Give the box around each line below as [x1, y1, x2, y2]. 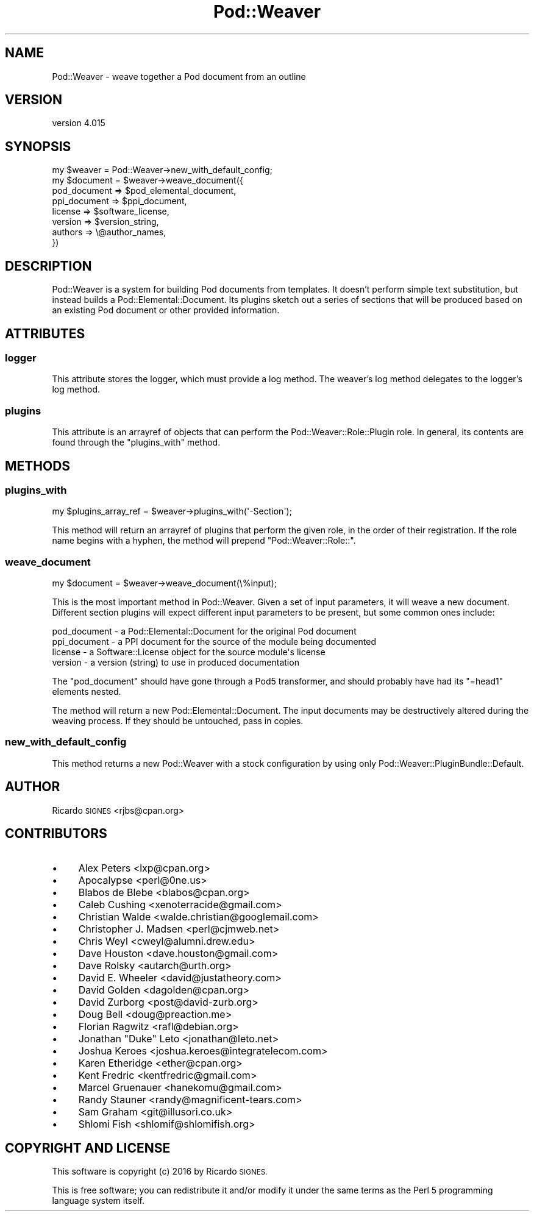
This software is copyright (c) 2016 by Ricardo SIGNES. [52, 1166, 268, 1177]
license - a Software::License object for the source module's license [52, 647, 326, 658]
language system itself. [52, 1195, 144, 1206]
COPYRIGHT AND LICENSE [5, 1140, 171, 1156]
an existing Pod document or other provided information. [52, 305, 280, 316]
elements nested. [52, 686, 121, 697]
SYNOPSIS [5, 138, 71, 154]
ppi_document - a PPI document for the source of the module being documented [52, 636, 377, 647]
